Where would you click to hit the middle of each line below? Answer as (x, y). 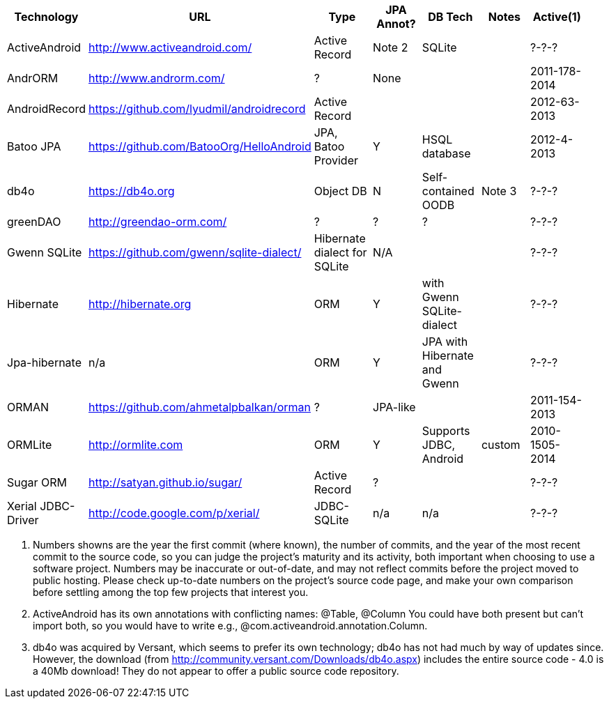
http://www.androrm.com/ (157, 78)
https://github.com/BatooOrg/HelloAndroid (200, 146)
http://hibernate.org (140, 304)
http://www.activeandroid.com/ (170, 47)
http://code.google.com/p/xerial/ (174, 513)
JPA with (445, 342)
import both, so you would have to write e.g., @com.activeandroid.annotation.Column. (230, 626)
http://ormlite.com (136, 445)
